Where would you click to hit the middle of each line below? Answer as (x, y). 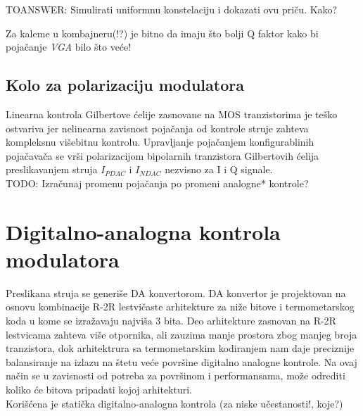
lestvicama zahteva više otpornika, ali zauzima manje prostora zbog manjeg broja (181, 334)
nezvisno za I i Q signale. (219, 169)
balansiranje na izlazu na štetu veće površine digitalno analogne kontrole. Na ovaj (181, 361)
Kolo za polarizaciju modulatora (125, 85)
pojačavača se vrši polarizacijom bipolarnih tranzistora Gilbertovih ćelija (163, 155)
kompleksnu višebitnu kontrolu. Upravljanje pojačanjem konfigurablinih (160, 142)
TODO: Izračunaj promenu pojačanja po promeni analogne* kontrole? (157, 183)
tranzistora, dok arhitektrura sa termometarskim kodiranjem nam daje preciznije (180, 348)
